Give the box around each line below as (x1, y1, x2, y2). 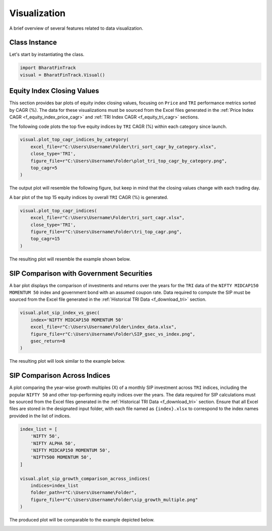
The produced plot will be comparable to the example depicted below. (9, 517, 155, 523)
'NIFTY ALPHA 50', (30, 440, 76, 446)
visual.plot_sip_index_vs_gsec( (20, 310, 100, 316)
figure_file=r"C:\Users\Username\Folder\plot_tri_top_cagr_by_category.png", (30, 158, 228, 164)
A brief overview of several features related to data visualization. (9, 25, 144, 31)
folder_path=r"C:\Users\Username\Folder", (30, 490, 137, 496)
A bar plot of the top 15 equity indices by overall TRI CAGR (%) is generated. (9, 194, 168, 200)
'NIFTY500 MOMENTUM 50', (30, 454, 92, 460)
